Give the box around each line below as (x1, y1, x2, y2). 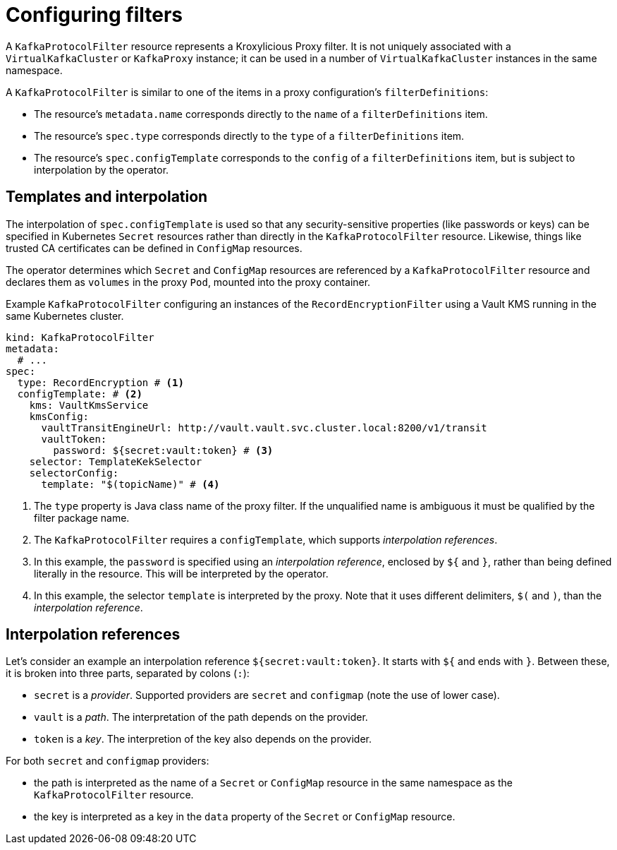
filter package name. (34, 511, 130, 524)
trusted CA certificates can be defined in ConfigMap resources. (6, 241, 303, 254)
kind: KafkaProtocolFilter (6, 331, 154, 343)
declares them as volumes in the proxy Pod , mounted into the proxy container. (6, 275, 371, 288)
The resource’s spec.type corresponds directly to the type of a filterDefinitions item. (34, 129, 465, 142)
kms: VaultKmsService (29, 399, 149, 411)
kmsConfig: (29, 410, 90, 422)
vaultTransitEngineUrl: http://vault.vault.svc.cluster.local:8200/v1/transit (41, 421, 487, 433)
